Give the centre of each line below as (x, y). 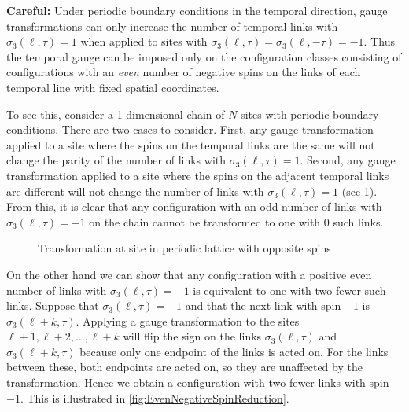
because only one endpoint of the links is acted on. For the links (234, 351)
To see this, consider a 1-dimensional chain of (116, 114)
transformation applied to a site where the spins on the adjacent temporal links (198, 175)
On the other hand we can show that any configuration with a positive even (189, 274)
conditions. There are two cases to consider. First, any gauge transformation (190, 129)
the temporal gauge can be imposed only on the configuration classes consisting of (204, 56)
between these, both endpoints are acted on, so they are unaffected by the (184, 367)
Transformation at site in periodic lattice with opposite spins (184, 248)
